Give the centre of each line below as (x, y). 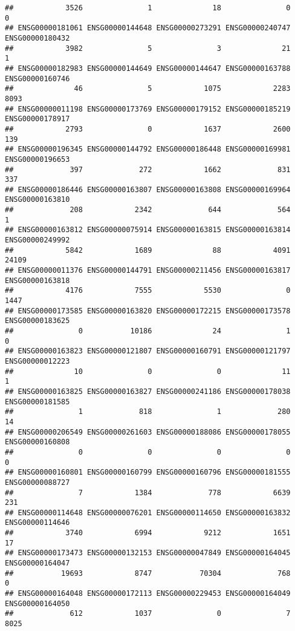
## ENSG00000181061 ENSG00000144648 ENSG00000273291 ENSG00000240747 (148, 28)
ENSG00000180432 (37, 38)
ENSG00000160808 (37, 442)
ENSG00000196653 (37, 159)
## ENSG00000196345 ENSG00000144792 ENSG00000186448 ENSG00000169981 (148, 149)
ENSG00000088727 (37, 482)
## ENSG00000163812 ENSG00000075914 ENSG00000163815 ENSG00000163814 (148, 230)
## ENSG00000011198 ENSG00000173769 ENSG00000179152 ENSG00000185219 (148, 109)
